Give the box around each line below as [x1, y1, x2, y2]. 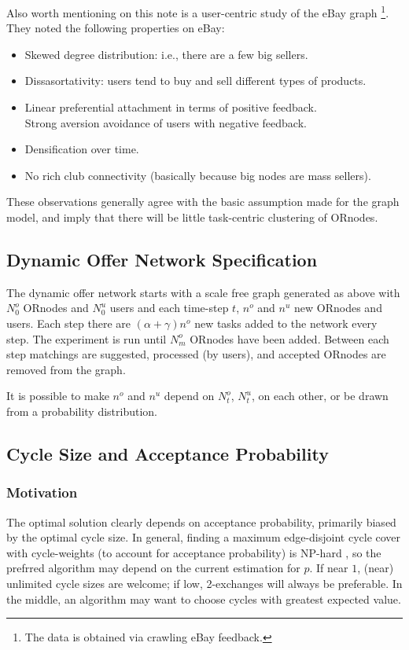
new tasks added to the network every [194, 314, 378, 331]
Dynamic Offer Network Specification [6, 247, 318, 271]
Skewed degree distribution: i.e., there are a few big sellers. [24, 46, 308, 62]
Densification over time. [24, 141, 139, 157]
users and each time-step [109, 299, 229, 316]
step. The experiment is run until [6, 330, 167, 347]
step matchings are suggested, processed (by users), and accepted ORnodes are [6, 346, 386, 362]
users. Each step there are [6, 314, 131, 331]
